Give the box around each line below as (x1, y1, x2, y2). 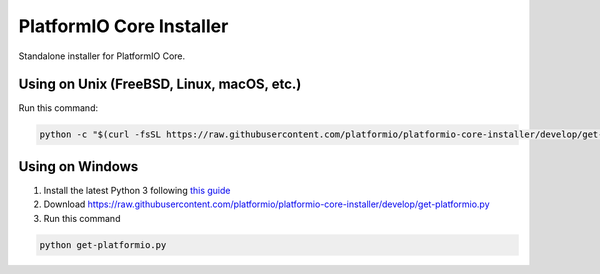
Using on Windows (18, 158, 139, 175)
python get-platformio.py (39, 239, 167, 250)
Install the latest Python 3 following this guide (43, 184, 231, 196)
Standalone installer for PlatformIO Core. (18, 50, 186, 62)
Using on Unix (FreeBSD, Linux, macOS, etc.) (18, 76, 302, 93)
